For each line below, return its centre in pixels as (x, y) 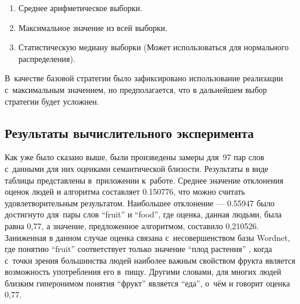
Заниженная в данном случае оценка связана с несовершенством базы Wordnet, (147, 237)
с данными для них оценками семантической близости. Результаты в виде (137, 168)
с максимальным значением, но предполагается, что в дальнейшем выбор (136, 89)
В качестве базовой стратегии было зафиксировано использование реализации (144, 78)
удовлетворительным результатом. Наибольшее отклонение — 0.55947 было (140, 203)
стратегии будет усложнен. (52, 101)
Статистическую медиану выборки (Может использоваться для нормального (154, 47)
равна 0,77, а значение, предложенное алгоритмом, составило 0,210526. (132, 225)
